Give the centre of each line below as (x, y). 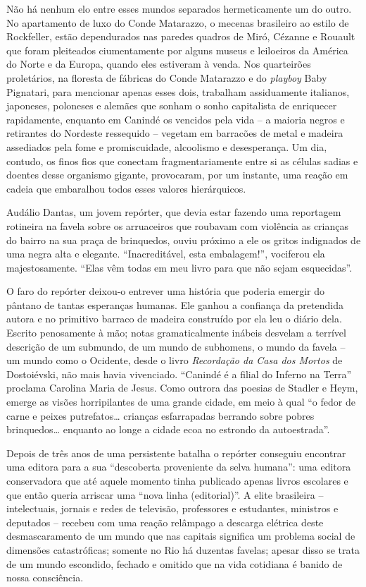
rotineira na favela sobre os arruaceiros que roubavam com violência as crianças (177, 225)
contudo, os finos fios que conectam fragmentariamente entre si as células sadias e (182, 161)
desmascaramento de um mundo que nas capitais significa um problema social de (181, 536)
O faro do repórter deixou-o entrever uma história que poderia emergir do (165, 291)
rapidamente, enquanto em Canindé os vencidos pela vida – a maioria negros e (176, 119)
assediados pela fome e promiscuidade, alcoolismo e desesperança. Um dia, (167, 146)
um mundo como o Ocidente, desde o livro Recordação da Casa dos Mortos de (175, 360)
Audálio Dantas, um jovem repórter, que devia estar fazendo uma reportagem (174, 212)
